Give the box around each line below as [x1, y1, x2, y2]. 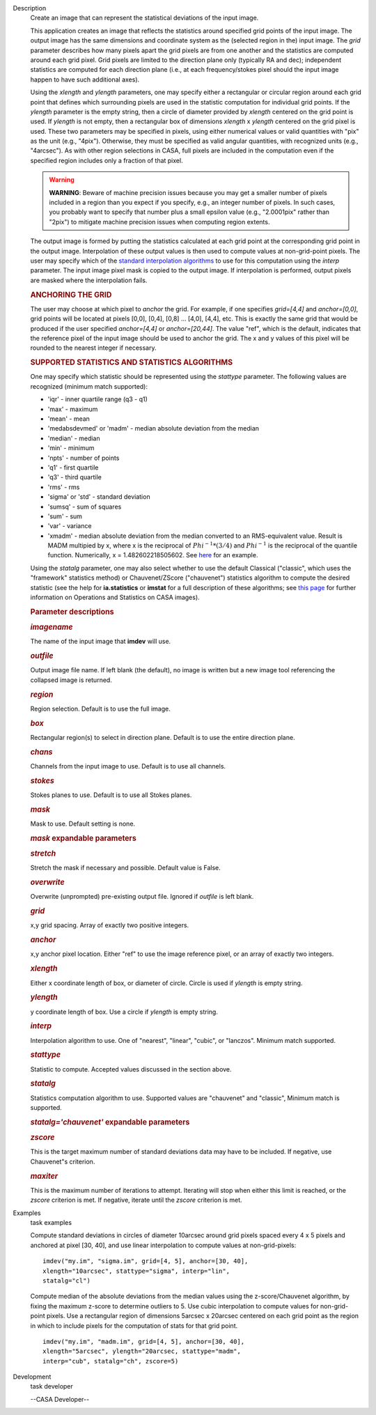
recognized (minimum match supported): [30, 382, 148, 390]
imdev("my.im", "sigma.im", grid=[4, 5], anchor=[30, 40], [42, 1258, 249, 1265]
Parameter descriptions [30, 607, 114, 617]
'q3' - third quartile [47, 473, 102, 481]
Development [13, 1373, 52, 1381]
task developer [30, 1382, 73, 1391]
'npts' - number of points [47, 454, 120, 462]
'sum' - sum [47, 512, 83, 520]
